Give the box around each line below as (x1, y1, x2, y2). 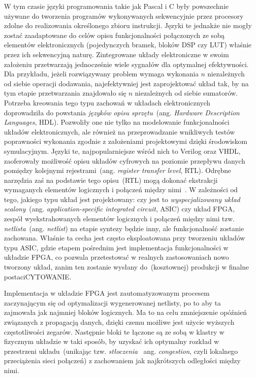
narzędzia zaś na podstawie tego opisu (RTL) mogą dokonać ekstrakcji (4, 174, 218, 185)
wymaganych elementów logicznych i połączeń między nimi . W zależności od (4, 184, 238, 195)
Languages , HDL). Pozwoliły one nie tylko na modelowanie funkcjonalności (4, 117, 229, 127)
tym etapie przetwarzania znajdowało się (4, 88, 127, 98)
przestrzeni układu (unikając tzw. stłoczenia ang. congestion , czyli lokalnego (4, 345, 238, 356)
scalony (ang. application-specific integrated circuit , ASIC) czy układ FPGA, (4, 204, 235, 214)
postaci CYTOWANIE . (4, 271, 71, 281)
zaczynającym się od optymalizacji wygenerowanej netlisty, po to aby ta (4, 297, 221, 308)
